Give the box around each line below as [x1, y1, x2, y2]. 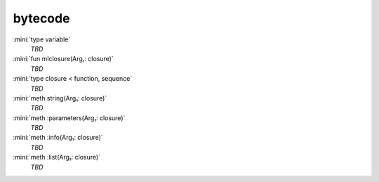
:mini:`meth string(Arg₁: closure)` [13, 93, 107, 102]
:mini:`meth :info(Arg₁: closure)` [13, 134, 103, 142]
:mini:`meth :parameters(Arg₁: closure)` [13, 113, 126, 122]
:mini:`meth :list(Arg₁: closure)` [13, 153, 101, 162]
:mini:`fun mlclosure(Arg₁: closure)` [13, 55, 114, 63]
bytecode [13, 11, 70, 26]
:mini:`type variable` [13, 35, 71, 44]
